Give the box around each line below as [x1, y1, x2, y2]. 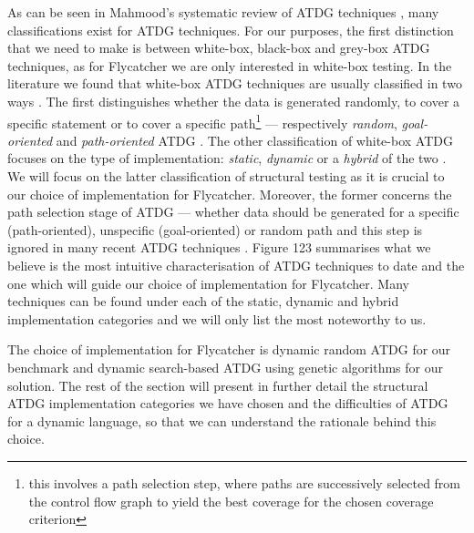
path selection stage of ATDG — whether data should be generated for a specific [7, 202, 459, 221]
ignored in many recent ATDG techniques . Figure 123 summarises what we [7, 238, 431, 257]
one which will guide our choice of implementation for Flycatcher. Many [7, 273, 409, 292]
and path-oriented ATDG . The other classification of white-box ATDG [56, 130, 453, 149]
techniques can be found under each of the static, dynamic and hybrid [7, 292, 399, 311]
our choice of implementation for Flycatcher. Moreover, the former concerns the [7, 184, 452, 203]
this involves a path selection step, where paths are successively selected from [28, 473, 461, 492]
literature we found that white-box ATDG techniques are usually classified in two [7, 74, 462, 93]
